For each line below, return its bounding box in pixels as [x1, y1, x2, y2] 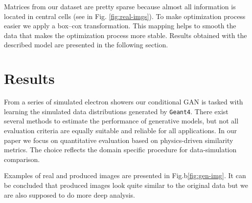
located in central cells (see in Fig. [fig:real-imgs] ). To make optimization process [4, 11, 246, 21]
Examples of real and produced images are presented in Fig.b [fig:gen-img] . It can [4, 170, 246, 181]
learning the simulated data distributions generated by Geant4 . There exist [4, 106, 229, 116]
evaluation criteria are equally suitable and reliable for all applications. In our [4, 125, 237, 135]
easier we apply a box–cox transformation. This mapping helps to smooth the [4, 20, 236, 31]
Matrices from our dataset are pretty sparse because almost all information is [4, 1, 236, 11]
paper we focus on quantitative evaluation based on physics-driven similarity [4, 135, 233, 145]
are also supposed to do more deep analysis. [4, 189, 136, 200]
